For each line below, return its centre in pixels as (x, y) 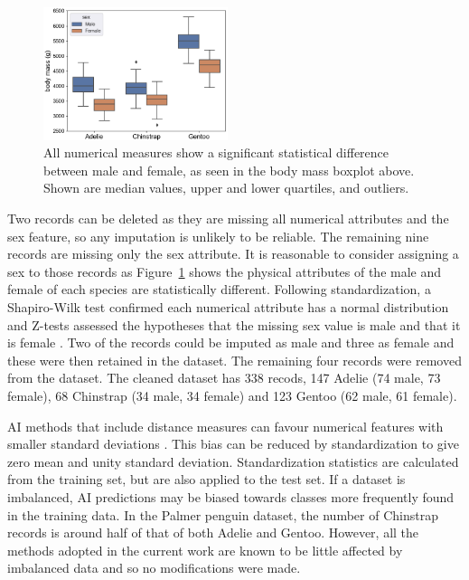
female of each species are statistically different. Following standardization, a (219, 289)
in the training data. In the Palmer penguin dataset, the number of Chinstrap (223, 514)
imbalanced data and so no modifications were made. (154, 568)
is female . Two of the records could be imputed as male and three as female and (231, 342)
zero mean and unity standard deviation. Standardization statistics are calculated (233, 461)
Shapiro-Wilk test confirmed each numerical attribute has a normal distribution (228, 307)
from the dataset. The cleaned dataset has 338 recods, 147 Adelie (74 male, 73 (224, 378)
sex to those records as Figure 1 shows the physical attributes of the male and (225, 271)
